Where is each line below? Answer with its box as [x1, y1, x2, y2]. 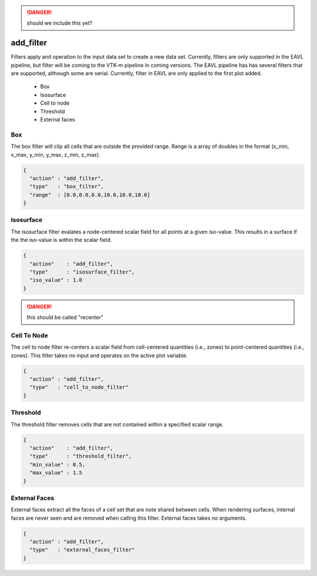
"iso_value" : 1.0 [29, 277, 82, 284]
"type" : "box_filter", [29, 183, 104, 190]
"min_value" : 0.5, [29, 461, 86, 468]
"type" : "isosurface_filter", [29, 269, 135, 275]
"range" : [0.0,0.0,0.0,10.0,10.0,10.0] [29, 191, 151, 198]
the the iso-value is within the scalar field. [11, 237, 112, 244]
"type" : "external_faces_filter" [29, 547, 135, 553]
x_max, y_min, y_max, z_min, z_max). [11, 151, 101, 158]
